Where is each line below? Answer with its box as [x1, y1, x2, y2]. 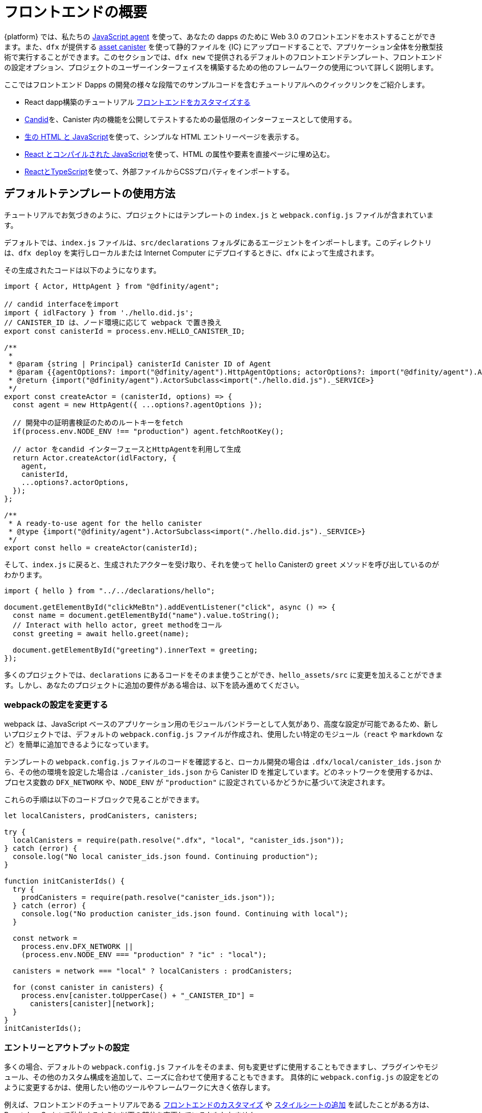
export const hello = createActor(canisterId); [4, 543, 198, 552]
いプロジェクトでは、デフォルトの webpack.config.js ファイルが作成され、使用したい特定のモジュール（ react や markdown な [4, 730, 443, 739]
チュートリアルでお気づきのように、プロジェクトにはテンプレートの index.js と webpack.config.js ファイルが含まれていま [4, 210, 434, 219]
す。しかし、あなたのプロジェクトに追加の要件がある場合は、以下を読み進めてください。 [4, 680, 304, 689]
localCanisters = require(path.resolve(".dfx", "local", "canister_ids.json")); [12, 836, 344, 845]
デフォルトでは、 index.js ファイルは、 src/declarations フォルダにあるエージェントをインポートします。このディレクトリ [4, 238, 432, 247]
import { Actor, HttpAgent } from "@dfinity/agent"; [4, 282, 220, 290]
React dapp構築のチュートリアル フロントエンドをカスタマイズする [25, 97, 251, 106]
